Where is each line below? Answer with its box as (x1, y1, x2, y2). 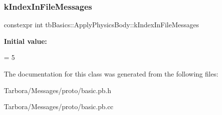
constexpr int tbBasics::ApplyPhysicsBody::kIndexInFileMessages (4, 19, 199, 30)
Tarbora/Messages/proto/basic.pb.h (4, 85, 111, 95)
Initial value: (4, 36, 47, 46)
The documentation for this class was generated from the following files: (4, 69, 219, 78)
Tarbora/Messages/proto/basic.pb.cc (4, 101, 113, 112)
